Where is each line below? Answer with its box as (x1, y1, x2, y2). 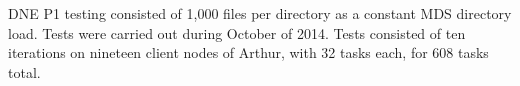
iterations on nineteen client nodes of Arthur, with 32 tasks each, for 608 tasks (8, 42, 489, 63)
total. (8, 61, 41, 82)
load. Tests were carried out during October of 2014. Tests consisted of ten (8, 22, 466, 43)
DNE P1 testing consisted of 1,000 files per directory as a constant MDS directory (8, 3, 512, 23)
